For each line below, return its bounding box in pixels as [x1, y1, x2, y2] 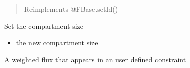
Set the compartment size [4, 20, 84, 31]
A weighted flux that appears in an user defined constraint [4, 54, 186, 64]
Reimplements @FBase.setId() [24, 4, 118, 14]
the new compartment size [16, 37, 98, 48]
